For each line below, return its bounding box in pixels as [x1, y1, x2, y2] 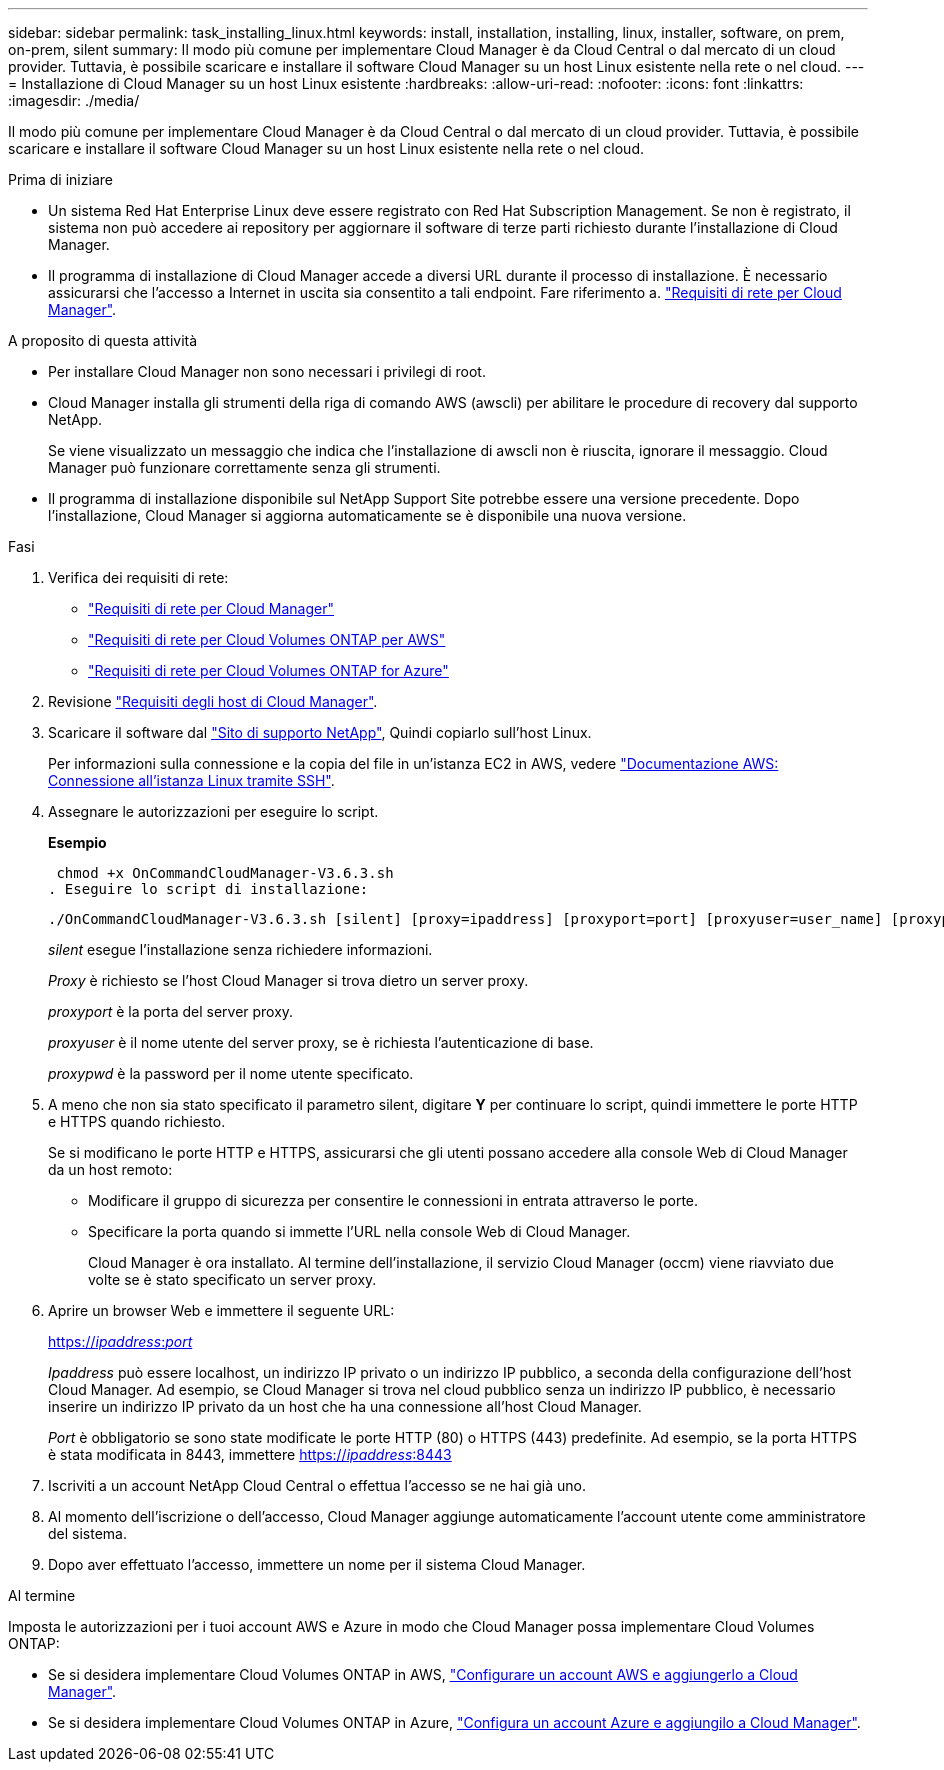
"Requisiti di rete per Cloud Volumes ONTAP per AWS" [88, 631, 446, 648]
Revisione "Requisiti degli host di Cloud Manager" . [48, 693, 378, 710]
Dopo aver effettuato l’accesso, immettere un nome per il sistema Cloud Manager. [48, 1556, 586, 1573]
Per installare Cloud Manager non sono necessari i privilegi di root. [48, 363, 486, 380]
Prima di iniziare [8, 171, 113, 188]
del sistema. [48, 1525, 127, 1542]
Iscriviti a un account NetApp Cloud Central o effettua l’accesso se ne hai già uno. [48, 1477, 587, 1494]
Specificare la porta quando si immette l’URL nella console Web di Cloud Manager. [88, 1223, 631, 1240]
